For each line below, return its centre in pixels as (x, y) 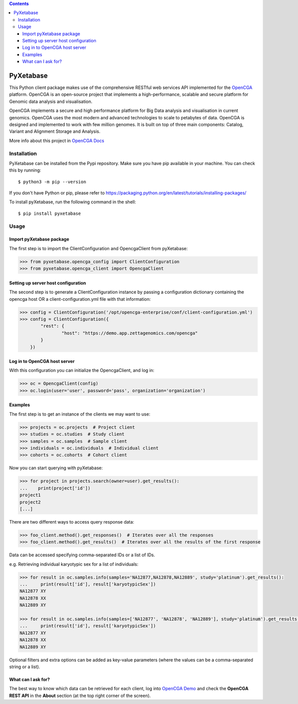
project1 (30, 495)
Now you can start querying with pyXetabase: (56, 468)
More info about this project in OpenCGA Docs (57, 140)
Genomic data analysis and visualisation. (51, 101)
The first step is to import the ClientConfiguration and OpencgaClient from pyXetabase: (99, 248)
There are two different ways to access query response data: (72, 522)
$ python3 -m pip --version (52, 182)
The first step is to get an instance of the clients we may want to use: (80, 414)
